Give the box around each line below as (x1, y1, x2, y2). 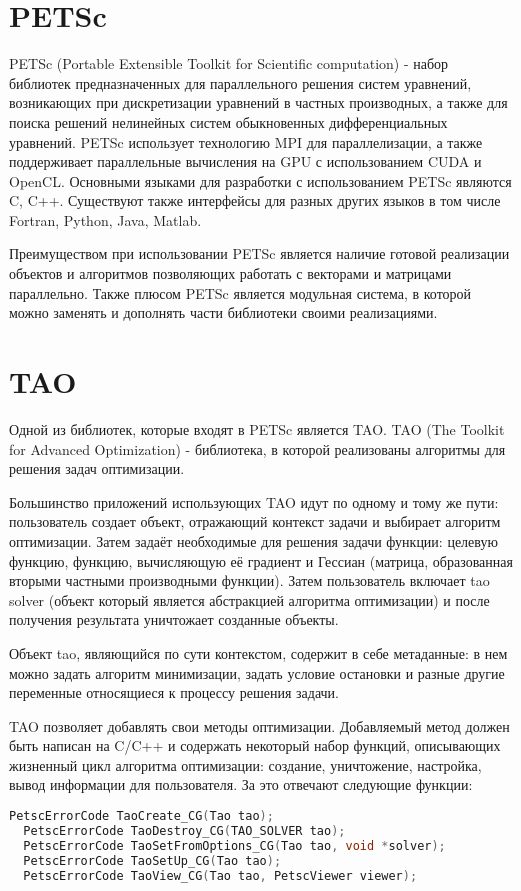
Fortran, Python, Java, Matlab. (9, 209, 202, 230)
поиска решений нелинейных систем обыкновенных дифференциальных (9, 111, 448, 132)
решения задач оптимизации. (9, 458, 185, 479)
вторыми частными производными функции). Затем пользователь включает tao (9, 570, 490, 591)
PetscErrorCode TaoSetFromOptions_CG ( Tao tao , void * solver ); (23, 838, 446, 853)
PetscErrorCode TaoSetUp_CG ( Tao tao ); (23, 853, 282, 868)
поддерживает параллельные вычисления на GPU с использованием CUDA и (9, 151, 482, 172)
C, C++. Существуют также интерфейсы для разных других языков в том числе (9, 190, 501, 211)
